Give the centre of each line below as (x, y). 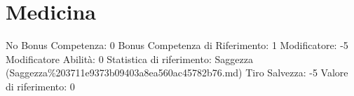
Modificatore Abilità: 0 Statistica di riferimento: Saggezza (129, 59)
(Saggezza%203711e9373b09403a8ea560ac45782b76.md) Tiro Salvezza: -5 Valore (177, 73)
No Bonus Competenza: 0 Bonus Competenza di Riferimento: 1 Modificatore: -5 (177, 45)
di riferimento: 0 (40, 86)
